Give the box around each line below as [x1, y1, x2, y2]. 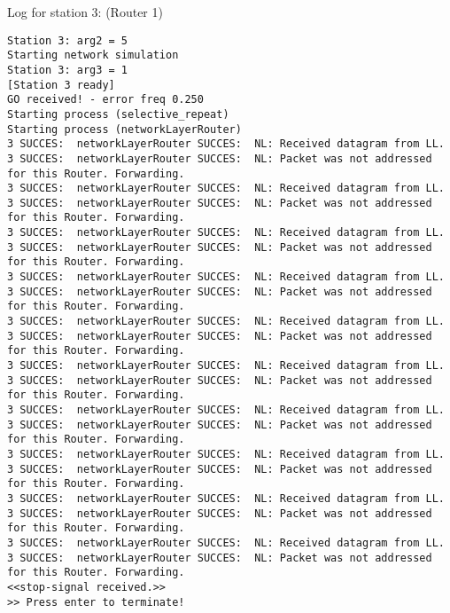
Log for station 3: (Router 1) [7, 3, 163, 20]
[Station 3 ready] [7, 78, 115, 91]
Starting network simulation [7, 49, 179, 62]
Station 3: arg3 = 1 [7, 63, 128, 76]
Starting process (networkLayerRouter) [7, 122, 242, 136]
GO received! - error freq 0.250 [7, 93, 204, 106]
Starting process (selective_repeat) [7, 107, 229, 121]
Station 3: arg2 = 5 [7, 34, 128, 47]
